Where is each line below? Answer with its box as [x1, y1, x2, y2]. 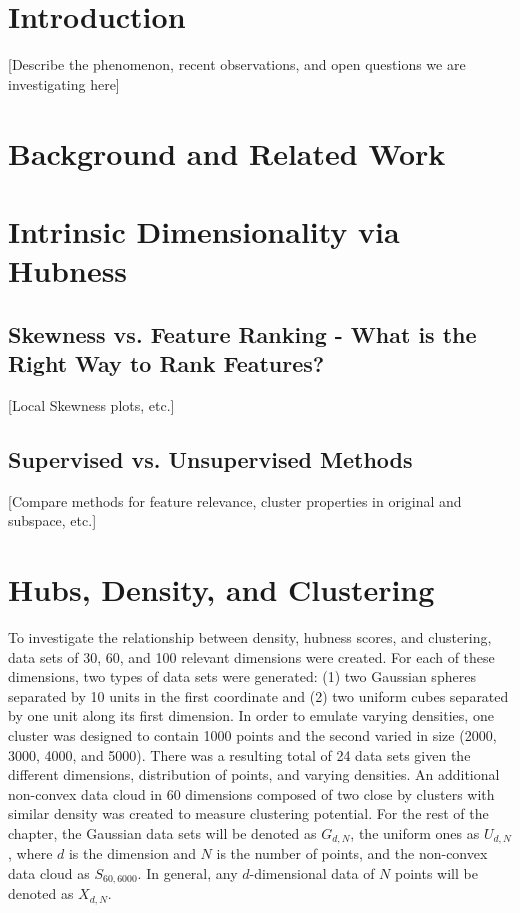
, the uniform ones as [350, 822, 480, 843]
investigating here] [8, 73, 120, 94]
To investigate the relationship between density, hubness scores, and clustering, [8, 626, 492, 647]
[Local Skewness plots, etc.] [8, 394, 175, 415]
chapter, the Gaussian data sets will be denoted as [8, 822, 317, 843]
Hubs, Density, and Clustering [8, 569, 435, 610]
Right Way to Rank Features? [8, 348, 325, 379]
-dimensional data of [249, 862, 375, 883]
